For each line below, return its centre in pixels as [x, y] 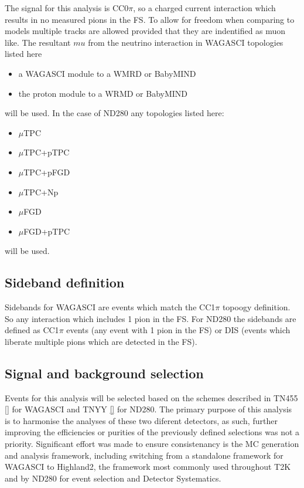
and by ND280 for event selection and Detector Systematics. [113, 478]
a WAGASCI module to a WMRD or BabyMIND [107, 73]
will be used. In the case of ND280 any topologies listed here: [115, 113]
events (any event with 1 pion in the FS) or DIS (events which [178, 330]
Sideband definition [65, 282]
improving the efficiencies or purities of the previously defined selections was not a [152, 432]
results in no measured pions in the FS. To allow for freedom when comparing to [150, 19]
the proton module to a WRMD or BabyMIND [103, 93]
